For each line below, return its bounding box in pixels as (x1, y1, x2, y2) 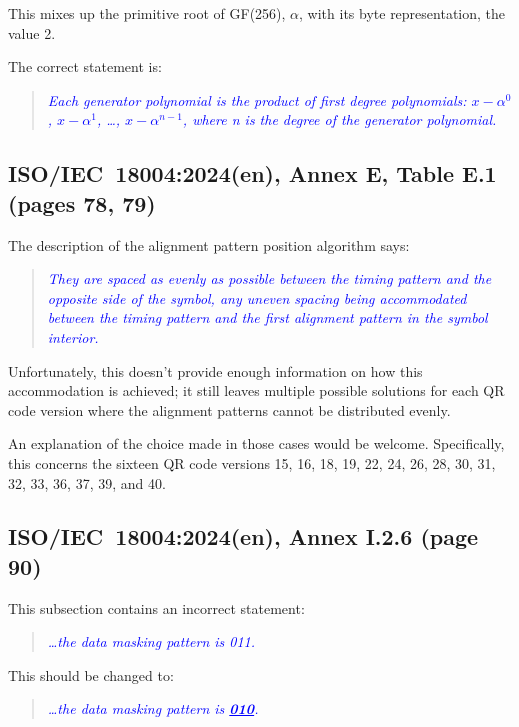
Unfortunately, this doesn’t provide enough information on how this (8, 360, 423, 381)
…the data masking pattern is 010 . (47, 698, 259, 719)
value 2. (8, 22, 56, 43)
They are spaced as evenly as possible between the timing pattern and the (47, 268, 492, 289)
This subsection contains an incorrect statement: (8, 597, 305, 618)
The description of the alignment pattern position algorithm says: (8, 234, 410, 255)
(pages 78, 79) (8, 187, 156, 218)
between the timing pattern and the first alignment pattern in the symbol (47, 307, 488, 328)
